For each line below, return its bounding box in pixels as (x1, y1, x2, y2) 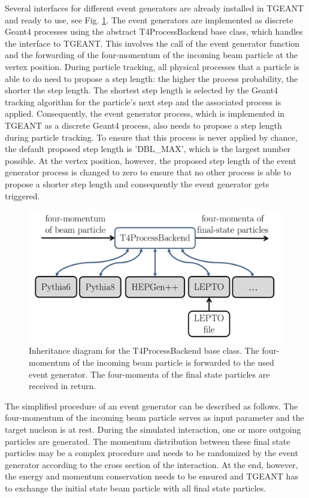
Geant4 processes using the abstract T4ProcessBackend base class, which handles (5, 25, 303, 38)
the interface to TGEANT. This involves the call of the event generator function (5, 37, 300, 49)
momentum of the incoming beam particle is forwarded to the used (29, 356, 274, 368)
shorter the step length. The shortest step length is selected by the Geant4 (5, 84, 278, 96)
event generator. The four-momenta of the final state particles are (29, 368, 270, 380)
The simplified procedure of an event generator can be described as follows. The (5, 399, 298, 412)
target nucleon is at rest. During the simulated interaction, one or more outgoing (5, 423, 301, 435)
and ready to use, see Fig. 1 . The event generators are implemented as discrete (5, 13, 293, 26)
